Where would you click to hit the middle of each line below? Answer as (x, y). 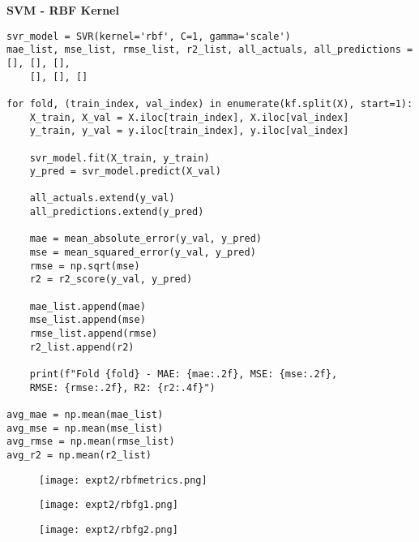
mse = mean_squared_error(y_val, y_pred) (143, 253)
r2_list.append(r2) (82, 347)
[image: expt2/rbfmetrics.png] (123, 480)
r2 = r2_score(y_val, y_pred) (111, 280)
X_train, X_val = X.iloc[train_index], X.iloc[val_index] (189, 117)
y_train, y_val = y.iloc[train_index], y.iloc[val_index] (189, 131)
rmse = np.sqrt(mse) (85, 266)
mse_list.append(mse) (88, 320)
